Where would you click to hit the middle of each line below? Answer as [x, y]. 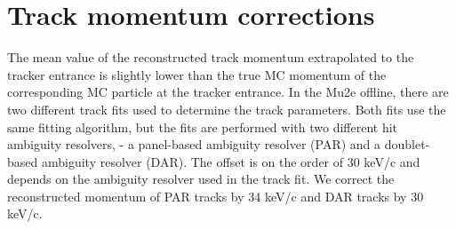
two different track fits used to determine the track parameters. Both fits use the [227, 109]
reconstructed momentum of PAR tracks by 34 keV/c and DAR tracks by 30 [216, 196]
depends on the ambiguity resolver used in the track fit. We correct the [201, 179]
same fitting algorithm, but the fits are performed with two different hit [203, 126]
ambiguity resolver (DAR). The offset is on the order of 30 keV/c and [231, 161]
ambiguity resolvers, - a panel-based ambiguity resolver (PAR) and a [194, 144]
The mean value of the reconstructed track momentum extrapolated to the [211, 57]
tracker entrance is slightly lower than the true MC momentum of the [197, 74]
